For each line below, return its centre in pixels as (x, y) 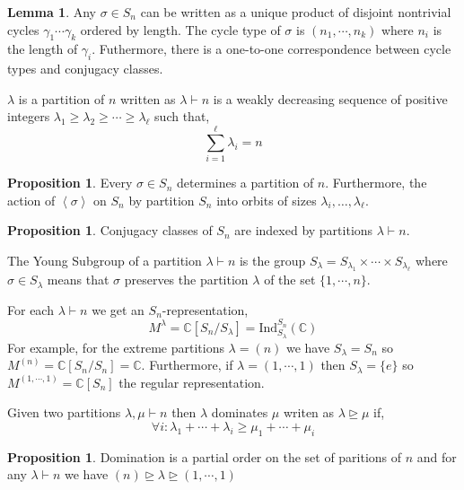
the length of (43, 49)
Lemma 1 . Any (52, 12)
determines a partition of (245, 183)
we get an (118, 309)
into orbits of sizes (267, 200)
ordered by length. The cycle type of (180, 29)
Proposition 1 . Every (70, 183)
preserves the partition (186, 280)
